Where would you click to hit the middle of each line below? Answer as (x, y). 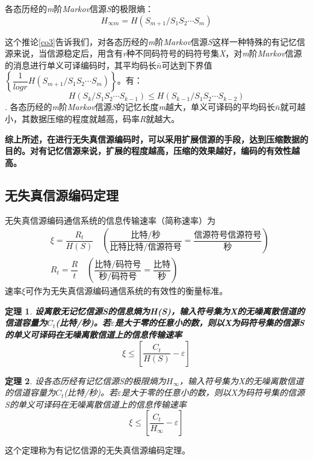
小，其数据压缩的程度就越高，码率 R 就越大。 (92, 118)
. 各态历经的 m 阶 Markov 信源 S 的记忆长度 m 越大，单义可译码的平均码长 (140, 107)
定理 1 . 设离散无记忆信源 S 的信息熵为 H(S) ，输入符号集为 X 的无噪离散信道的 (155, 311)
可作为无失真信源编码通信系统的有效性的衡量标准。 (127, 291)
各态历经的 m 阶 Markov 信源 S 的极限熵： (79, 8)
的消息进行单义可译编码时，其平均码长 (81, 65)
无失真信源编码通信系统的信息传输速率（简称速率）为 (110, 220)
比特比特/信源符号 (146, 247)
